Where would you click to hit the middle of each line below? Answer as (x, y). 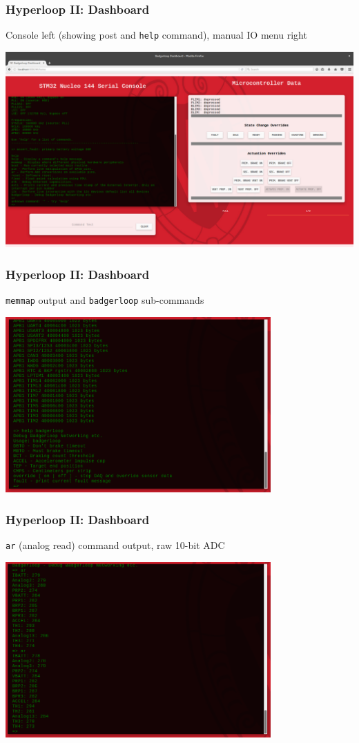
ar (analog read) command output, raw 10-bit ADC (115, 545)
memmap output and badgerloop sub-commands (105, 300)
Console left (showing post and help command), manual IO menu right (156, 35)
